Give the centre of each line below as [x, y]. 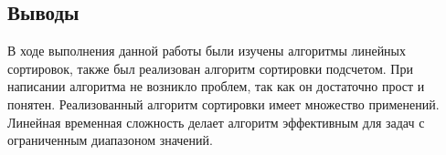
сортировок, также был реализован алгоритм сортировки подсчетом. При [210, 68]
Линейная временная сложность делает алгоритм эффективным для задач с [216, 122]
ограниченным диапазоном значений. [110, 140]
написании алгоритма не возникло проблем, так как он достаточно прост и [216, 86]
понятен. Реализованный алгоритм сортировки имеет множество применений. [223, 103]
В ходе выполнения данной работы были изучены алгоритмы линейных [207, 51]
